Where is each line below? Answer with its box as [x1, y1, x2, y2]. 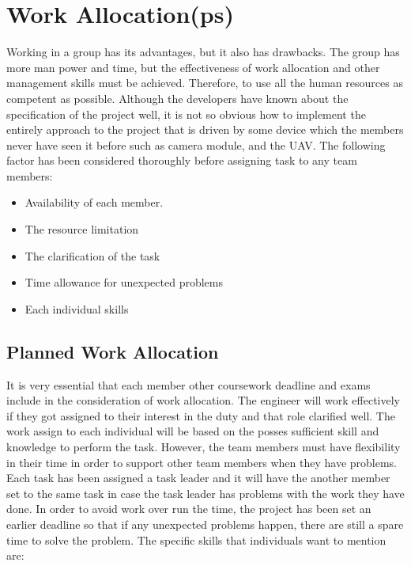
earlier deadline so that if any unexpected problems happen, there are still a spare [6, 515, 404, 532]
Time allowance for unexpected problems [25, 274, 223, 291]
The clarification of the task [25, 247, 160, 264]
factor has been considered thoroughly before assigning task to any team [6, 152, 357, 169]
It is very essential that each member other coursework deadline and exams [6, 376, 371, 393]
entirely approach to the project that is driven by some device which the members [6, 121, 404, 138]
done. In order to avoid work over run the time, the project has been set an [6, 500, 371, 517]
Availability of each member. [25, 194, 164, 211]
